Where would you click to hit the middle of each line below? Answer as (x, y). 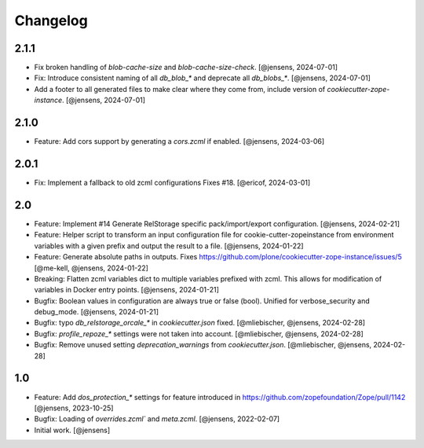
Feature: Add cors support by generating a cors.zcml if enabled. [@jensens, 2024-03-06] (179, 141)
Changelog (51, 20)
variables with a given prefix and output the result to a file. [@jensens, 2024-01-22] (169, 246)
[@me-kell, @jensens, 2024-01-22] (91, 268)
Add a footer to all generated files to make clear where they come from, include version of (180, 89)
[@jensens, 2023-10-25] (74, 408)
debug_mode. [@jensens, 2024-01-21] (97, 312)
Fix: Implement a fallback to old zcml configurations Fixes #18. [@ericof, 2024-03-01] (172, 183)
